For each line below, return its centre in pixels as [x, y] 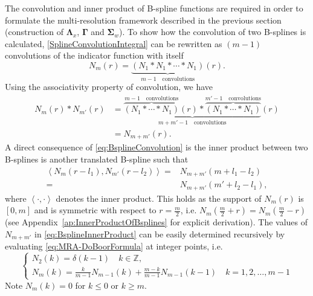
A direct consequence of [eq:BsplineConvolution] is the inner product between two [156, 147]
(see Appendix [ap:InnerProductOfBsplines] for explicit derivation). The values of [156, 222]
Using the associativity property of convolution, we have [109, 87]
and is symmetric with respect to [95, 210]
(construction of [34, 32]
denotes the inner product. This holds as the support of [159, 198]
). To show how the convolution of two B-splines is [212, 32]
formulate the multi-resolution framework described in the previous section [143, 20]
